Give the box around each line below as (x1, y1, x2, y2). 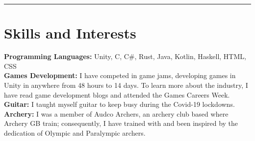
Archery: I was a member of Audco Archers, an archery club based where (4, 108, 229, 119)
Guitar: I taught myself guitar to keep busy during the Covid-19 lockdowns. (4, 99, 235, 109)
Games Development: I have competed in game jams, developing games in (4, 70, 236, 81)
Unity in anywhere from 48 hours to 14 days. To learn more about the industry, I (4, 80, 248, 90)
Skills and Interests (4, 23, 136, 43)
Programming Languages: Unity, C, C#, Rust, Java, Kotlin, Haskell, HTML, (4, 51, 246, 61)
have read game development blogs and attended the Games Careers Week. (4, 89, 230, 100)
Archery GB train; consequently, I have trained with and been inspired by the (4, 118, 238, 128)
